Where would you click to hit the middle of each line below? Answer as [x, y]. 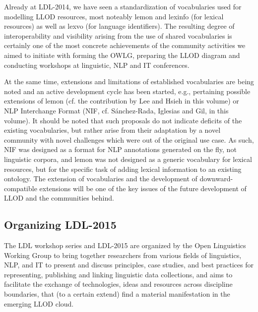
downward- [216, 179]
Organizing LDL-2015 [60, 225]
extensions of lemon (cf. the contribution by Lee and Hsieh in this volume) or [122, 101]
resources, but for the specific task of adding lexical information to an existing [123, 169]
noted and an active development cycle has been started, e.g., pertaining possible [127, 91]
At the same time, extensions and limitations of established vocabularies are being [129, 81]
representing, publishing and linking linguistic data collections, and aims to [118, 274]
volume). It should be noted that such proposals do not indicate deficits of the [123, 120]
